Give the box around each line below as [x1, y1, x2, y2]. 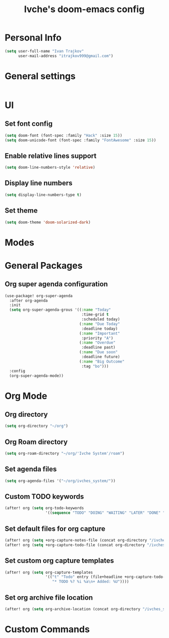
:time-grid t [81, 312, 109, 317]
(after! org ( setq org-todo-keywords [5, 506, 84, 511]
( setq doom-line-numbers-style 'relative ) [5, 165, 95, 170]
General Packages [5, 260, 83, 271]
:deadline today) [81, 326, 118, 331]
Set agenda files [5, 465, 57, 473]
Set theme [5, 206, 38, 215]
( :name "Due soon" [79, 350, 118, 355]
